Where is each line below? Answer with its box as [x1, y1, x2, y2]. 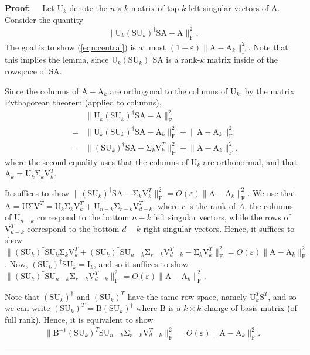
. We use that [247, 186, 297, 199]
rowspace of [5, 64, 46, 77]
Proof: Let [5, 2, 54, 13]
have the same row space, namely [127, 290, 247, 302]
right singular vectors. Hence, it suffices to [143, 222, 295, 234]
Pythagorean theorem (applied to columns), [5, 96, 162, 108]
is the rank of [188, 199, 236, 211]
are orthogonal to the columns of [110, 84, 228, 97]
